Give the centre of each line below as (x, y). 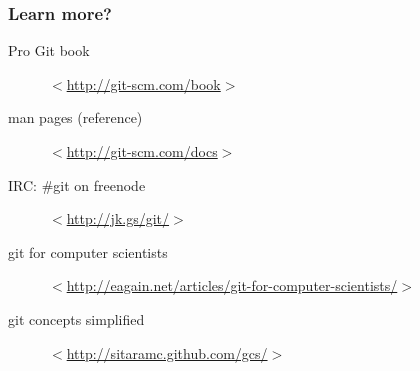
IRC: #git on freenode (77, 184)
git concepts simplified (76, 318)
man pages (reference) (75, 117)
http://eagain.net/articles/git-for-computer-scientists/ (232, 285)
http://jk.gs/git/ (118, 218)
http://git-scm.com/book (143, 83)
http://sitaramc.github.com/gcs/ (167, 352)
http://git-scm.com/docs (142, 151)
